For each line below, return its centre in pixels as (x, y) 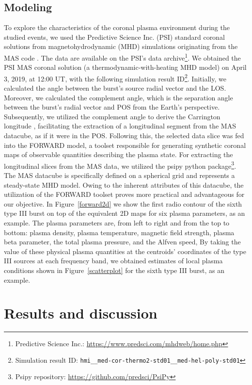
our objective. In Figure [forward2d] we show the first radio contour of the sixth (123, 203)
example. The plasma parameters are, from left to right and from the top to (117, 223)
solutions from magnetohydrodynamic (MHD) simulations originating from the (121, 46)
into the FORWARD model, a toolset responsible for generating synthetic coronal (125, 145)
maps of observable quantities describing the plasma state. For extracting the (118, 154)
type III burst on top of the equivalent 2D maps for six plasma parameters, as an (125, 213)
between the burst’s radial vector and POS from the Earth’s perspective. (112, 107)
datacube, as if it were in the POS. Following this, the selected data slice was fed (124, 136)
